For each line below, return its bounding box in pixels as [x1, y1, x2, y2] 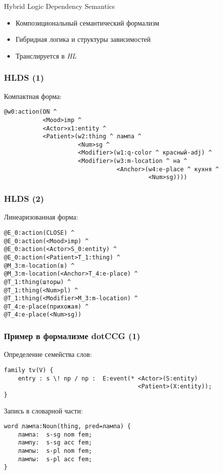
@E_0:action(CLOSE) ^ [4, 229, 75, 236]
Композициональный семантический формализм [15, 17, 159, 28]
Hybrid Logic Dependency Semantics [4, 1, 115, 11]
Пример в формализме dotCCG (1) [4, 330, 140, 342]
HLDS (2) [4, 192, 44, 205]
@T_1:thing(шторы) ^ [4, 278, 71, 285]
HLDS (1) [4, 71, 44, 84]
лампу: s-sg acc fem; [18, 439, 92, 446]
